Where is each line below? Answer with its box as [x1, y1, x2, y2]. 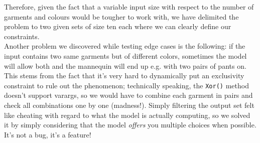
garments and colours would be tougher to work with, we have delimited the [4, 11, 239, 22]
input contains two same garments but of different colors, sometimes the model [4, 50, 247, 61]
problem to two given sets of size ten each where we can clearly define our [4, 21, 231, 32]
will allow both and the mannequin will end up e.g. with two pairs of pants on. [4, 60, 246, 71]
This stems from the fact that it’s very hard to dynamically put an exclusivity [4, 70, 244, 81]
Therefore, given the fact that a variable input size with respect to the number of [4, 2, 254, 12]
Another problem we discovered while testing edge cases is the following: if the [4, 41, 245, 51]
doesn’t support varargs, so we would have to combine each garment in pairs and [4, 90, 253, 100]
